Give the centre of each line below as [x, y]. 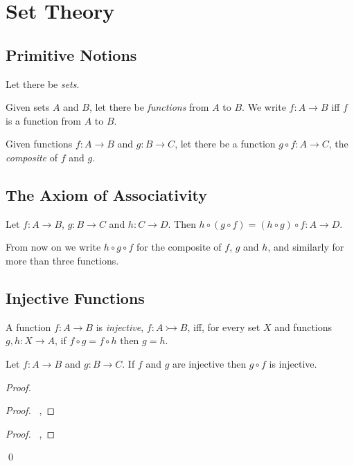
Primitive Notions [71, 54]
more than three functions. [62, 260]
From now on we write [53, 247]
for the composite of [179, 247]
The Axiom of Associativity [106, 194]
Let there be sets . [43, 83]
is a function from [44, 120]
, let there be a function [225, 144]
